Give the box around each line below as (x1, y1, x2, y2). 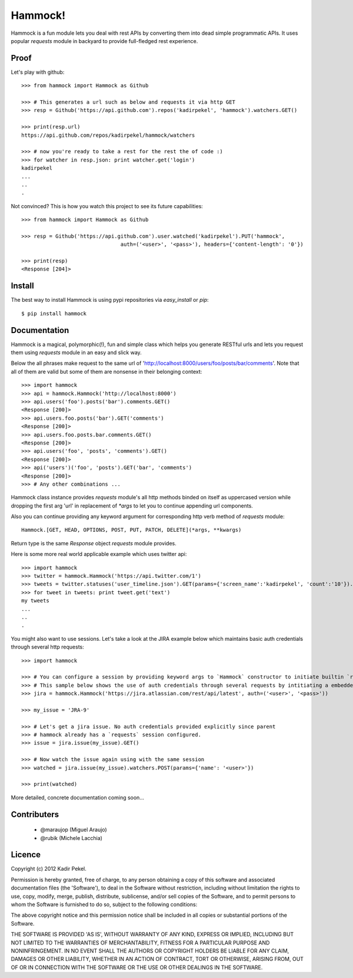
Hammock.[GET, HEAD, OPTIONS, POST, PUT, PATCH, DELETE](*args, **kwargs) (21, 526, 242, 534)
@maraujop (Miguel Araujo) (40, 826, 107, 834)
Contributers (11, 809, 59, 819)
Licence (11, 849, 41, 860)
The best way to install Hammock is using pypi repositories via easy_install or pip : (11, 297, 209, 304)
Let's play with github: (11, 68, 65, 75)
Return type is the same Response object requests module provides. (11, 539, 176, 546)
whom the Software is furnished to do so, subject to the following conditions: (11, 901, 198, 908)
